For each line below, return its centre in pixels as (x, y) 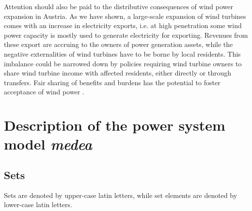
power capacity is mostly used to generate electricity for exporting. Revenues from (126, 35)
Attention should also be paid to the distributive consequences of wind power (118, 6)
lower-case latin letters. (38, 204)
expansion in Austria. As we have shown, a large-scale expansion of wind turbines (125, 16)
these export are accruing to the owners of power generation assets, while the (118, 44)
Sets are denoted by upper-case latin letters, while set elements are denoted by (121, 195)
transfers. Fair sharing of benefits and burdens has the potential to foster (112, 82)
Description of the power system (115, 125)
